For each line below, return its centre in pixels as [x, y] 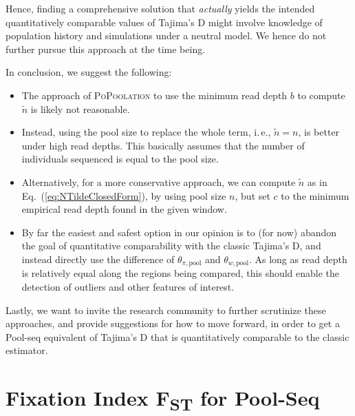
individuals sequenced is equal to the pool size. [120, 159]
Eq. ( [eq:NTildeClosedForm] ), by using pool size [124, 195]
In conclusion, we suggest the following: [89, 72]
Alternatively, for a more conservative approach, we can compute [159, 181]
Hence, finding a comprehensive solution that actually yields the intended [160, 8]
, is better [319, 132]
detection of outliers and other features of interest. [128, 286]
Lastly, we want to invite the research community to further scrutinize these [166, 310]
